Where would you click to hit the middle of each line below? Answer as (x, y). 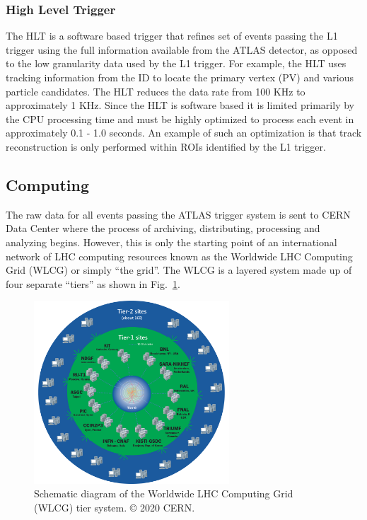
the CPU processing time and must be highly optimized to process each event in (180, 119)
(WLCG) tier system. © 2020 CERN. (115, 507)
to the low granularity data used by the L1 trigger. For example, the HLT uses (176, 63)
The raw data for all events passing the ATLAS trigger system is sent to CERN (178, 214)
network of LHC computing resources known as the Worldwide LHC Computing (179, 256)
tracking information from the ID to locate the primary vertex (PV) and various (180, 77)
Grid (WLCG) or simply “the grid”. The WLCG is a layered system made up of (179, 270)
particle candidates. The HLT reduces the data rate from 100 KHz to (156, 91)
